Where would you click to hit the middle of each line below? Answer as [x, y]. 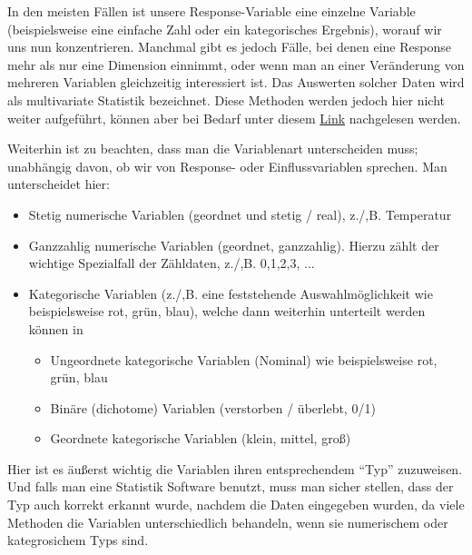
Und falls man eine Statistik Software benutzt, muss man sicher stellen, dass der [231, 486]
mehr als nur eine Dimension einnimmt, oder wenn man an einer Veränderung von [236, 64]
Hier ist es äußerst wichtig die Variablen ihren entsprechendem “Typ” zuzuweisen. [235, 468]
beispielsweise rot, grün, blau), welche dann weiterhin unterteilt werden [227, 311]
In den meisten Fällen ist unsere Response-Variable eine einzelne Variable [211, 11]
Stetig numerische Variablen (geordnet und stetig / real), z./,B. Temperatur [240, 214]
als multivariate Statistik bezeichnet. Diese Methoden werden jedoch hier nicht [226, 99]
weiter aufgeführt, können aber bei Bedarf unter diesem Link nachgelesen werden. [234, 118]
